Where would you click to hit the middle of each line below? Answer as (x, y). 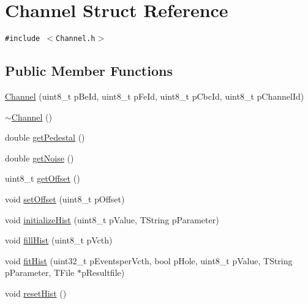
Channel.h (76, 39)
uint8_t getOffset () (43, 178)
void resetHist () (36, 293)
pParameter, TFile (40, 272)
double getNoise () (39, 158)
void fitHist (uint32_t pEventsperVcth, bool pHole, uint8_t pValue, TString (149, 260)
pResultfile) (103, 272)
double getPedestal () (45, 137)
